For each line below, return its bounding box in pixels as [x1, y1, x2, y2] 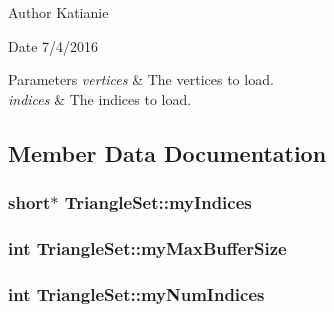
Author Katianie [8, 2, 109, 22]
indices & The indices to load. [8, 88, 192, 109]
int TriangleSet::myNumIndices [8, 281, 265, 306]
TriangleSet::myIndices [64, 190, 252, 215]
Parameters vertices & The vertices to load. [8, 69, 274, 90]
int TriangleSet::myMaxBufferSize [8, 235, 287, 260]
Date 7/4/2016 [8, 35, 99, 56]
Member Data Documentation [8, 137, 327, 168]
